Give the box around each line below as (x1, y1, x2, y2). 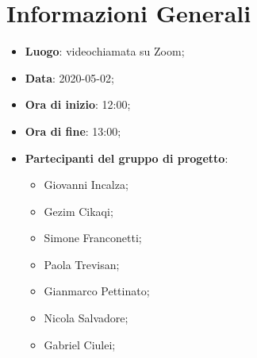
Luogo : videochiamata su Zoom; (25, 43, 185, 60)
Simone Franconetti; (44, 229, 142, 246)
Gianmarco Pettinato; (44, 283, 150, 299)
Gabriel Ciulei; (44, 336, 116, 352)
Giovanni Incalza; (44, 176, 128, 193)
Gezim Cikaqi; (44, 202, 113, 219)
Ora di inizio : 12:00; (25, 96, 131, 113)
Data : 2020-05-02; (25, 69, 114, 86)
